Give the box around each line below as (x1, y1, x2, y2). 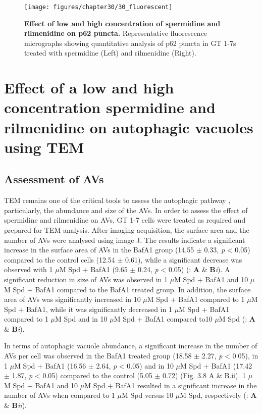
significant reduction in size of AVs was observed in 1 (4, 274, 168, 284)
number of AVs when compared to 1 (4, 390, 115, 400)
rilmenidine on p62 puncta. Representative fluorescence (24, 28, 207, 38)
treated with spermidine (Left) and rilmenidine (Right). (24, 47, 196, 58)
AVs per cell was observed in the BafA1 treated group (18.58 (4, 350, 192, 361)
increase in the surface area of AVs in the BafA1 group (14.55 (4, 244, 194, 255)
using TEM (4, 136, 84, 157)
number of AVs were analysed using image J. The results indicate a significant (4, 234, 245, 245)
